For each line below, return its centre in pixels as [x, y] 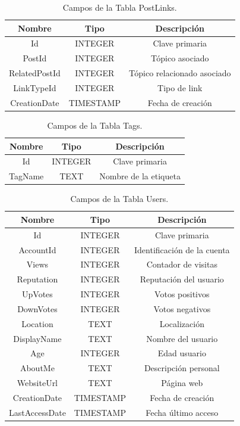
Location [37, 323]
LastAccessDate [37, 412]
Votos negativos [182, 308]
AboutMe [37, 368]
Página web [182, 383]
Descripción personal [182, 368]
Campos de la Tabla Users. [119, 199]
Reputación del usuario [182, 279]
